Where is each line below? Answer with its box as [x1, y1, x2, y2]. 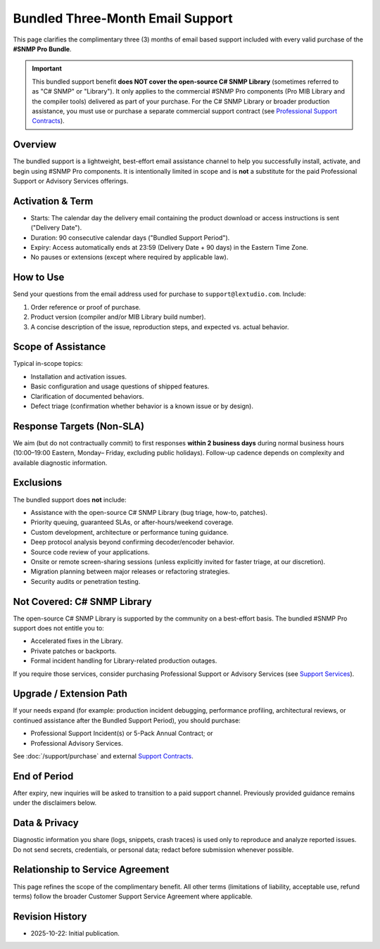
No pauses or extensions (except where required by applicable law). [30, 253, 229, 262]
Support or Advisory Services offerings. [13, 177, 129, 185]
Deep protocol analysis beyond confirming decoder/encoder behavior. [30, 538, 235, 547]
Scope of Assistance [13, 341, 106, 353]
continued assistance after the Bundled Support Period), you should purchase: [13, 716, 241, 725]
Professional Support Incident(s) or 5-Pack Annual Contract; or [30, 729, 214, 738]
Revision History [13, 910, 87, 922]
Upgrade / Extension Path [13, 688, 128, 700]
